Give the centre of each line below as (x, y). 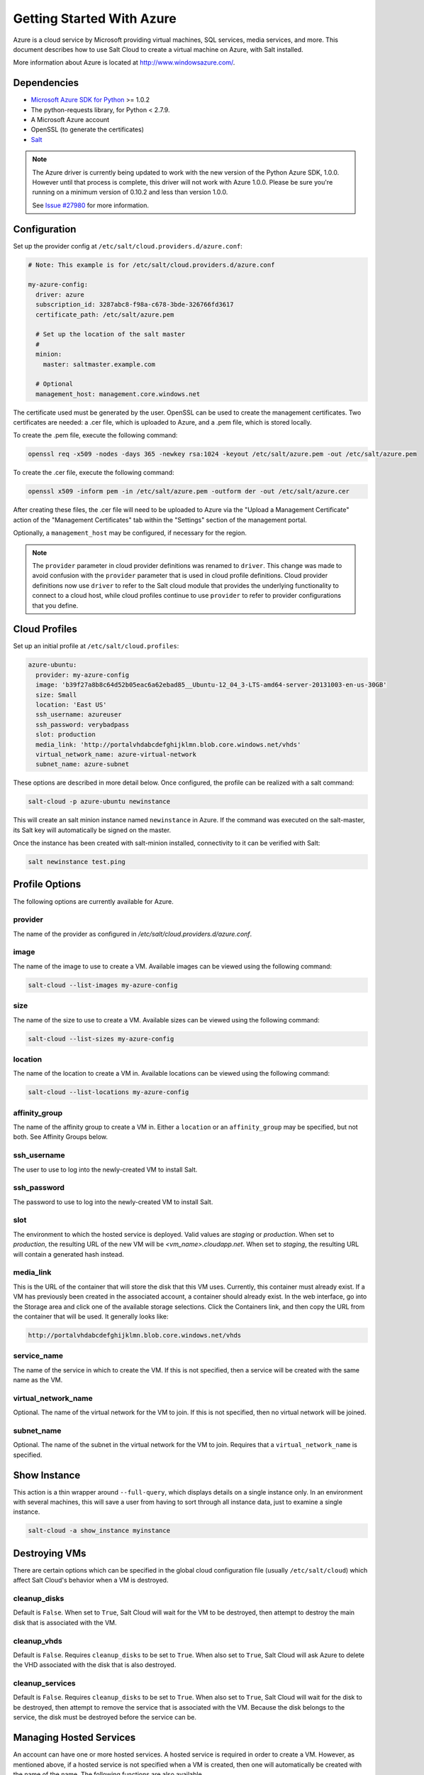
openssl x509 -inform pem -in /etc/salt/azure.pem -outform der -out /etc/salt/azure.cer (189, 491)
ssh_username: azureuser (79, 715)
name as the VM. (38, 1380)
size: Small (56, 695)
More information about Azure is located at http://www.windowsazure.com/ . (124, 62)
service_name (38, 1356)
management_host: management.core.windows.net (118, 394)
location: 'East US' (71, 705)
